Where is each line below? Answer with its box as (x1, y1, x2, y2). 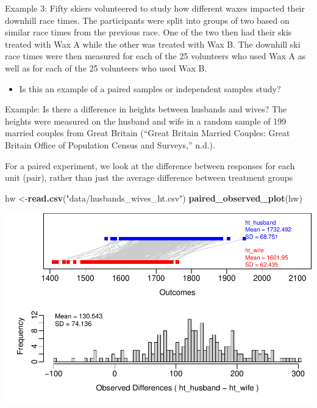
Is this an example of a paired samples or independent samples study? (19, 82, 281, 95)
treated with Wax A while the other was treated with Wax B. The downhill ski (5, 37, 301, 50)
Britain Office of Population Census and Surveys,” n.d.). (5, 138, 215, 151)
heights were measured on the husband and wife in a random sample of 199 (5, 114, 287, 127)
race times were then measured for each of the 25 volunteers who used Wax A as (5, 49, 306, 62)
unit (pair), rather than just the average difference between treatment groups (5, 171, 293, 184)
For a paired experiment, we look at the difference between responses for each (5, 159, 295, 172)
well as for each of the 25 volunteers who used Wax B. (5, 61, 207, 74)
